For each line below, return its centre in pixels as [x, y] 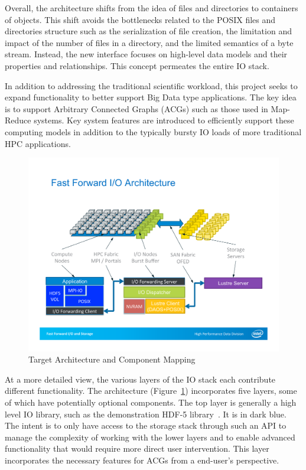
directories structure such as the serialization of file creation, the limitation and [148, 31]
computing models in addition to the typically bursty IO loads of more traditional [153, 131]
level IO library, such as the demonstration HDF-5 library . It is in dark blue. [146, 414]
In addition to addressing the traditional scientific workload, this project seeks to [151, 85]
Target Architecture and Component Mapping [112, 359]
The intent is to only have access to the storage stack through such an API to [146, 425]
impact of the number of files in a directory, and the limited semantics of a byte [149, 42]
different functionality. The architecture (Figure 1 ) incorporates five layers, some [151, 391]
